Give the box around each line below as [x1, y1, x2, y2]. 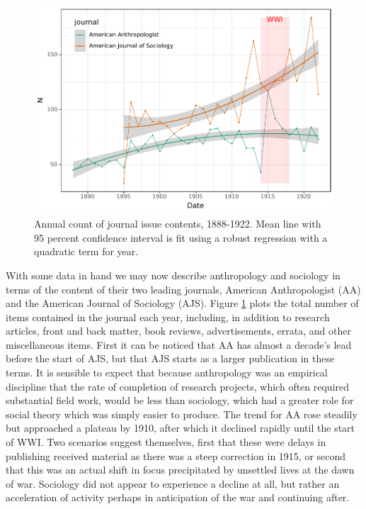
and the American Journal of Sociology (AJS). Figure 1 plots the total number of [6, 296, 359, 311]
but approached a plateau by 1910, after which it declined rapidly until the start [6, 420, 355, 435]
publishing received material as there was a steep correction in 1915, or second [6, 448, 346, 463]
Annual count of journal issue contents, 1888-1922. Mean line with [34, 216, 321, 231]
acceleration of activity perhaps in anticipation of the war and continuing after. [6, 490, 350, 505]
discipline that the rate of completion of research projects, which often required [6, 379, 350, 393]
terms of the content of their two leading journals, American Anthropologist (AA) [6, 281, 361, 296]
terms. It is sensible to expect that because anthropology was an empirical [6, 365, 328, 380]
